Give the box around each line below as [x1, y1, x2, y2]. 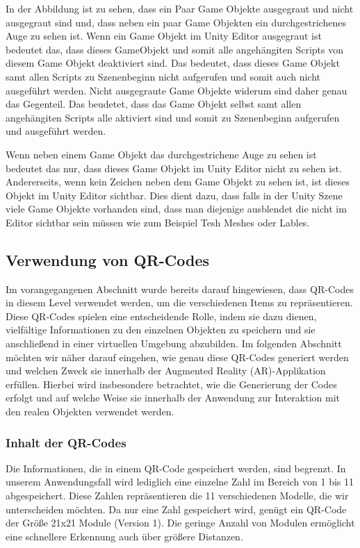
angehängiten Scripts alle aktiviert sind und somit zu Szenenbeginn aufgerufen [6, 110, 340, 124]
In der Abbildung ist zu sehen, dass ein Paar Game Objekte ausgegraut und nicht [6, 1, 354, 15]
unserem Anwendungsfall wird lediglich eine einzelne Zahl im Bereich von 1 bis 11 [6, 474, 354, 489]
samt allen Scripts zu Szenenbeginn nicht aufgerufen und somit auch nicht [6, 69, 320, 83]
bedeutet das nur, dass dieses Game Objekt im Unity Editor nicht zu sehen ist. [6, 160, 342, 175]
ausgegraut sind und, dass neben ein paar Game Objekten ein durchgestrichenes [6, 15, 346, 29]
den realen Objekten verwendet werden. [6, 404, 174, 419]
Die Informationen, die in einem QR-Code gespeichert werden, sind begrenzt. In [6, 460, 346, 475]
